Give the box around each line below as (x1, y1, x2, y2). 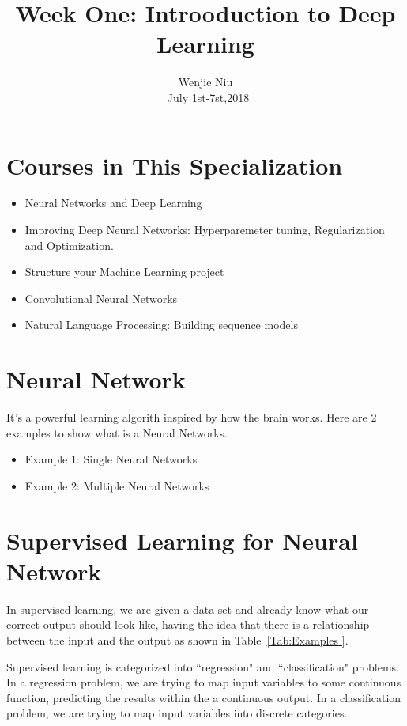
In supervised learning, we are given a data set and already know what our (6, 600, 369, 617)
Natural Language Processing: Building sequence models (24, 316, 298, 333)
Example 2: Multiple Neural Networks (24, 477, 209, 493)
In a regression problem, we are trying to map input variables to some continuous (6, 674, 401, 690)
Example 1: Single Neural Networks (24, 451, 198, 467)
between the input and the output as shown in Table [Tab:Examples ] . (6, 632, 349, 648)
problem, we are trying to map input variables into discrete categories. (6, 705, 348, 721)
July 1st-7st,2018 (167, 89, 250, 105)
